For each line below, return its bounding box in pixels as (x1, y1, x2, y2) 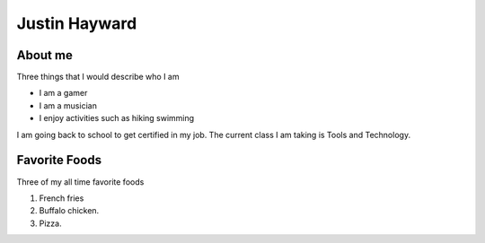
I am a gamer (39, 88, 88, 99)
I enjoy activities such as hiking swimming (39, 113, 195, 124)
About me (16, 48, 74, 63)
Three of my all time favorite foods (16, 176, 145, 187)
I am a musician (39, 100, 98, 111)
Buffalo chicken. (39, 205, 100, 216)
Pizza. (39, 218, 62, 229)
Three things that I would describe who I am (16, 72, 180, 82)
